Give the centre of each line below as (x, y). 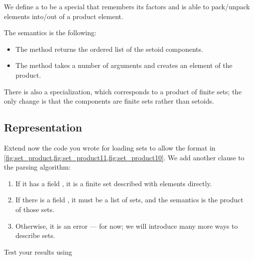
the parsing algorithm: (37, 167)
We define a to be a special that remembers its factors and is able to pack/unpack (127, 6)
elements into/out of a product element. (64, 16)
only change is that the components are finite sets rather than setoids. (109, 101)
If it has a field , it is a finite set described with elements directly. (114, 183)
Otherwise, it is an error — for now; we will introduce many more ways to (127, 226)
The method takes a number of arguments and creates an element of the (124, 65)
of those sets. (35, 209)
